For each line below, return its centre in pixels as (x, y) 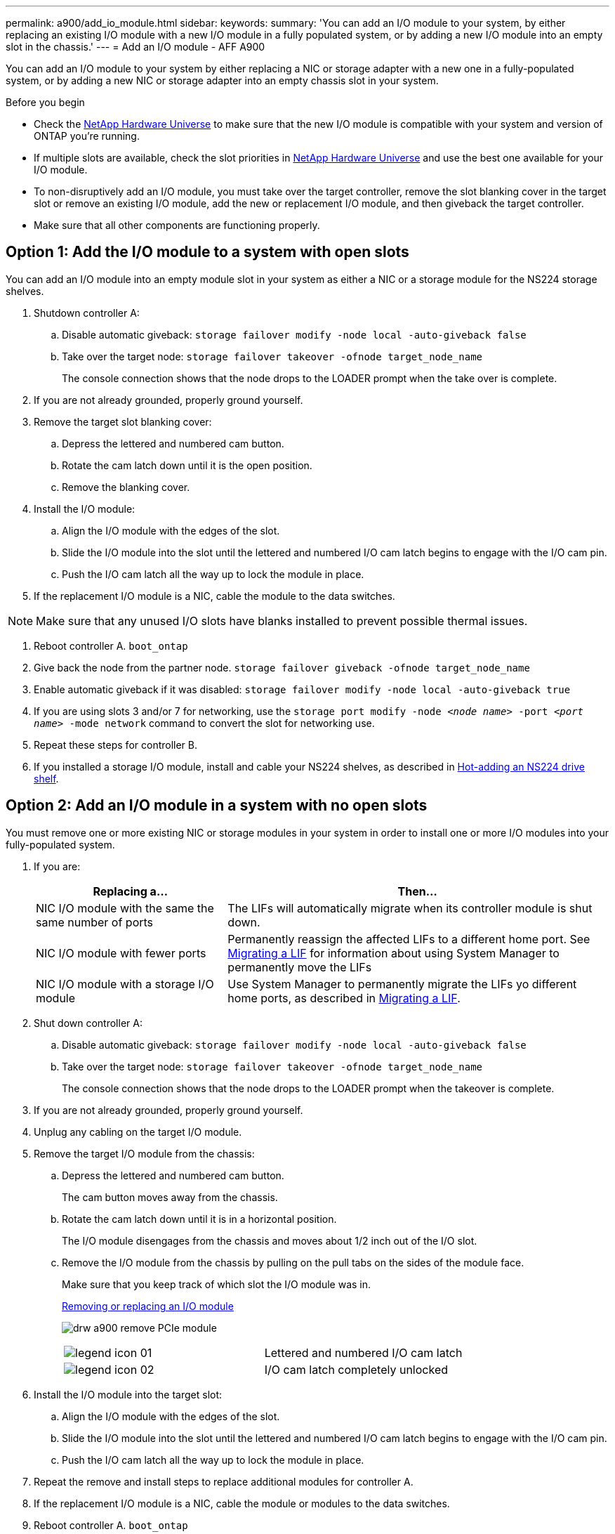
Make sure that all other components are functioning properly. (177, 225)
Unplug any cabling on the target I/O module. (138, 1132)
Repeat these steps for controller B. (116, 745)
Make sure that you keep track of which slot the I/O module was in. (217, 1284)
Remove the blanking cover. (126, 487)
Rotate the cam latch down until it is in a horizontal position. (199, 1219)
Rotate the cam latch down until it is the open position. (187, 465)
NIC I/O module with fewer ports (121, 953)
